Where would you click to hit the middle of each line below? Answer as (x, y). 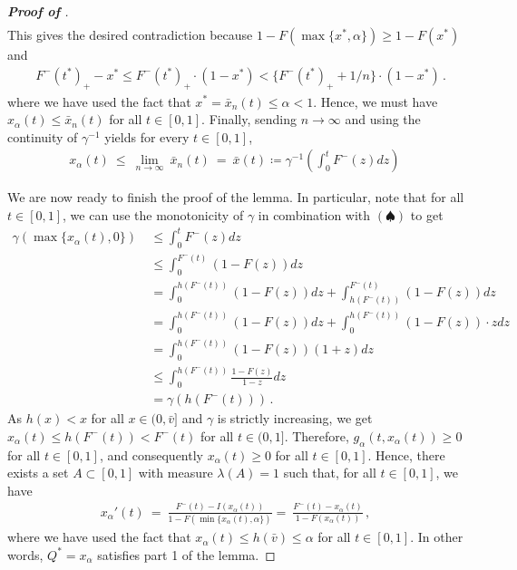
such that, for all (330, 473)
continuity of (43, 136)
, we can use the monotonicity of (153, 214)
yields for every (147, 136)
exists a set (38, 473)
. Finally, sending (249, 119)
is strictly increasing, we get (295, 418)
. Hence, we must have (376, 101)
